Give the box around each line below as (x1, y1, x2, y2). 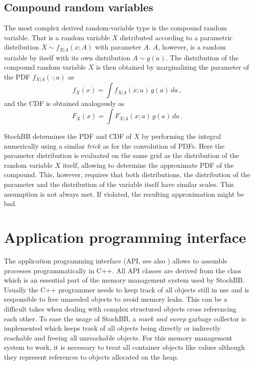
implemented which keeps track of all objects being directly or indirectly (4, 323, 221, 333)
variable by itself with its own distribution (4, 52, 131, 62)
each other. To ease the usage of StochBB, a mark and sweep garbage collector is (4, 313, 246, 323)
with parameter (95, 42, 141, 52)
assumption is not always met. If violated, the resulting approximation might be (4, 188, 244, 199)
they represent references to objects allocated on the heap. (4, 351, 179, 362)
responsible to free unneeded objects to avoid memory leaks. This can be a (4, 294, 228, 304)
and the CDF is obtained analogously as (4, 98, 125, 108)
